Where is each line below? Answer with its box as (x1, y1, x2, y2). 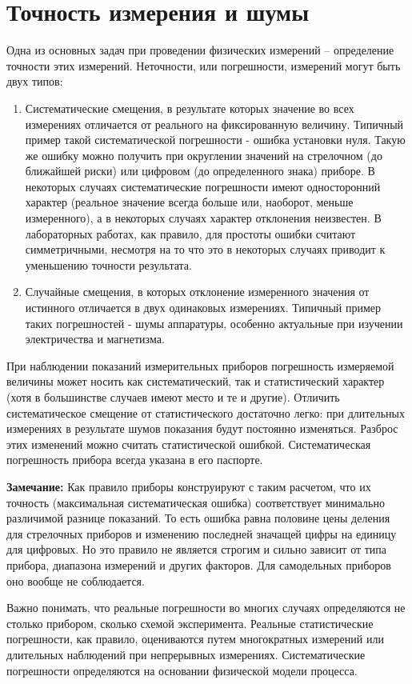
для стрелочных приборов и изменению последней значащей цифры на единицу (6, 525, 397, 542)
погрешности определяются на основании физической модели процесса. (6, 662, 358, 678)
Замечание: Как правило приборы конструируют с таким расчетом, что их (6, 478, 371, 494)
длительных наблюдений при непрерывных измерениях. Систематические (6, 646, 366, 662)
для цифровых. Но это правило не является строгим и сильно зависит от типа (6, 541, 387, 558)
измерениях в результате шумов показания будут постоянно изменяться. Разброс (6, 420, 398, 437)
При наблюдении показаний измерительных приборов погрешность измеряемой (6, 357, 394, 374)
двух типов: (6, 73, 63, 90)
